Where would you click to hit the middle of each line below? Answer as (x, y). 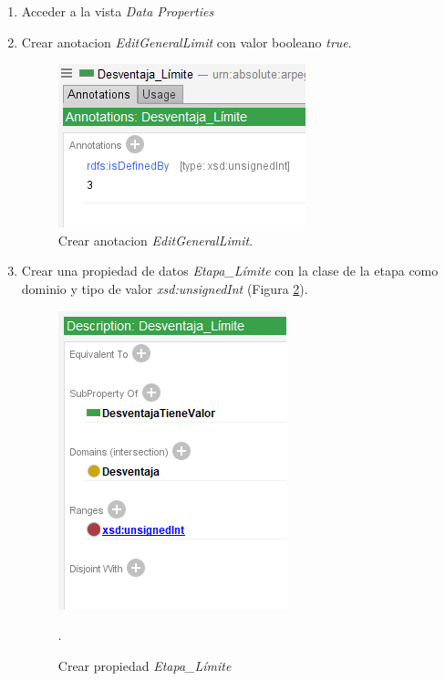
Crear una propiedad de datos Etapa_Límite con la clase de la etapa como (230, 271)
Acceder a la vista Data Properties (118, 11)
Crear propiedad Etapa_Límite (145, 665)
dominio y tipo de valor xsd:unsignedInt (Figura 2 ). (165, 288)
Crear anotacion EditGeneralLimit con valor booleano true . (186, 42)
